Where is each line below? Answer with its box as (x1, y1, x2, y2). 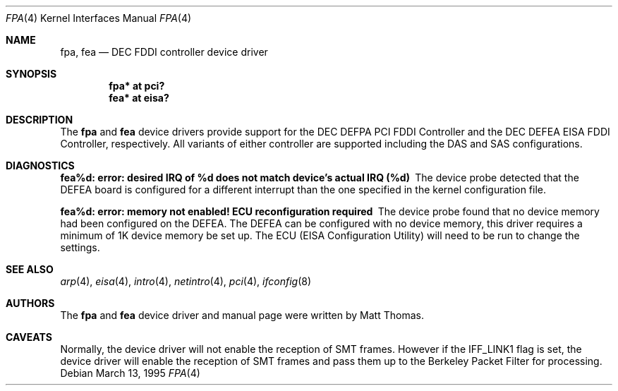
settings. (60, 241, 100, 253)
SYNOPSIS (6, 68, 57, 80)
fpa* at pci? (109, 80, 165, 92)
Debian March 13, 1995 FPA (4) (60, 367, 200, 379)
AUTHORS (6, 297, 55, 309)
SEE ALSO (6, 263, 54, 275)
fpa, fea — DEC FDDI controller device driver (60, 46, 268, 58)
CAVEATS (6, 331, 52, 343)
